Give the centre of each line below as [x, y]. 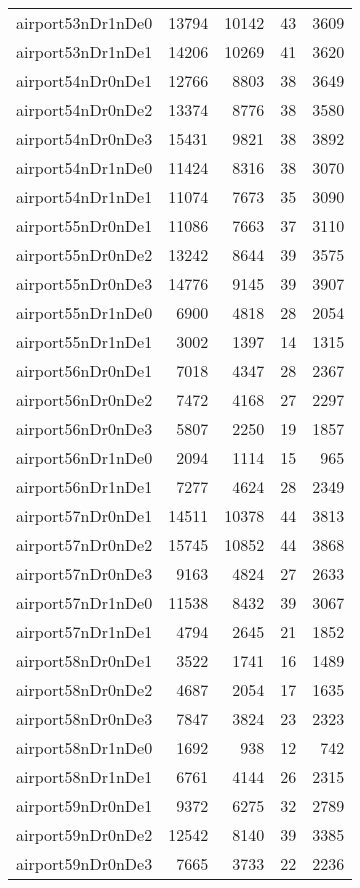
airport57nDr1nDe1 [84, 631]
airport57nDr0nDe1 [84, 515]
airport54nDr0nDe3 [84, 138]
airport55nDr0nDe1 [84, 225]
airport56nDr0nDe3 [84, 428]
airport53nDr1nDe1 [84, 51]
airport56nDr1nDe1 [84, 486]
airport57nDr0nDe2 [84, 544]
